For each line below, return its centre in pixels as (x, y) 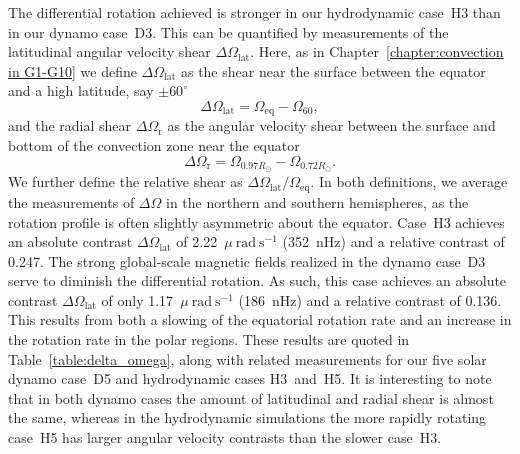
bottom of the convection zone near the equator (154, 145)
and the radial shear (70, 125)
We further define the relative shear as (125, 181)
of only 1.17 (137, 299)
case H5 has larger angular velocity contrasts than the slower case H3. (225, 437)
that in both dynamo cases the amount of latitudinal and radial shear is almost (251, 397)
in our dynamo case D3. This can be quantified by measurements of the (228, 31)
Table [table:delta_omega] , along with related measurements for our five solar (247, 358)
